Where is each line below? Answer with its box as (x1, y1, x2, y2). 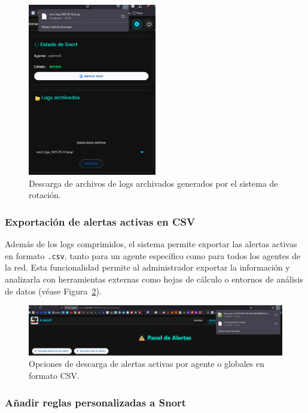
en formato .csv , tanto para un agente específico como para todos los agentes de (5, 249, 301, 262)
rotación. (29, 189, 61, 201)
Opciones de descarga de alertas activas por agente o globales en (29, 357, 265, 370)
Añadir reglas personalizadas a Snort (5, 394, 187, 409)
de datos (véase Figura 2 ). (5, 284, 102, 297)
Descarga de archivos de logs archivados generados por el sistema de (29, 177, 278, 189)
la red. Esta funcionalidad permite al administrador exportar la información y (5, 261, 290, 274)
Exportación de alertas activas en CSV (5, 214, 196, 229)
